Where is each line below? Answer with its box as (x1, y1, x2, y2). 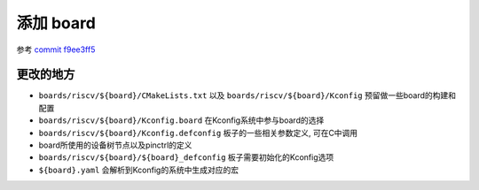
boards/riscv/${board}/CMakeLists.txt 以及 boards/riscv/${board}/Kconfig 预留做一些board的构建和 (38, 90, 457, 101)
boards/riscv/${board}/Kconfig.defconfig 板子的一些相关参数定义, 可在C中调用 (38, 127, 358, 138)
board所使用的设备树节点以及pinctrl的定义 (38, 140, 192, 150)
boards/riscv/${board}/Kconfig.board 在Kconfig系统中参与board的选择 (38, 115, 325, 125)
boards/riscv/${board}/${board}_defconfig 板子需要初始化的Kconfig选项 (38, 152, 334, 163)
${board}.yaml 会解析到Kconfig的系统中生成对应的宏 (38, 164, 239, 175)
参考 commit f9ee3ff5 (16, 44, 96, 55)
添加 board (16, 13, 97, 33)
